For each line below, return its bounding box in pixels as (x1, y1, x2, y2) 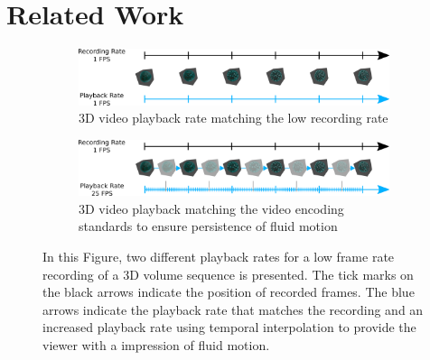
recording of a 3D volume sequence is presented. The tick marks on (42, 264, 414, 283)
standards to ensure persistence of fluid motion (79, 217, 338, 235)
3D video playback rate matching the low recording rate (79, 108, 388, 127)
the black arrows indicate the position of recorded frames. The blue (42, 282, 415, 301)
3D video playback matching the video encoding (79, 198, 344, 217)
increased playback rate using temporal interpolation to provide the (42, 318, 416, 337)
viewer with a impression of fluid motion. (42, 336, 270, 355)
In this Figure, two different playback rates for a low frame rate (42, 247, 395, 266)
